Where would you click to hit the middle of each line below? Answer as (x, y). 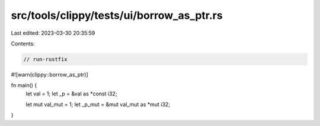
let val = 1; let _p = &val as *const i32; (71, 94)
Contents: (23, 44)
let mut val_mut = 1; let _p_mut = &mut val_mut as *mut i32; (98, 105)
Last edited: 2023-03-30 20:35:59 (53, 33)
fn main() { (24, 85)
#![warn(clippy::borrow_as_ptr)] (49, 74)
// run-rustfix (45, 59)
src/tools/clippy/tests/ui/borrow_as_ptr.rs (117, 15)
